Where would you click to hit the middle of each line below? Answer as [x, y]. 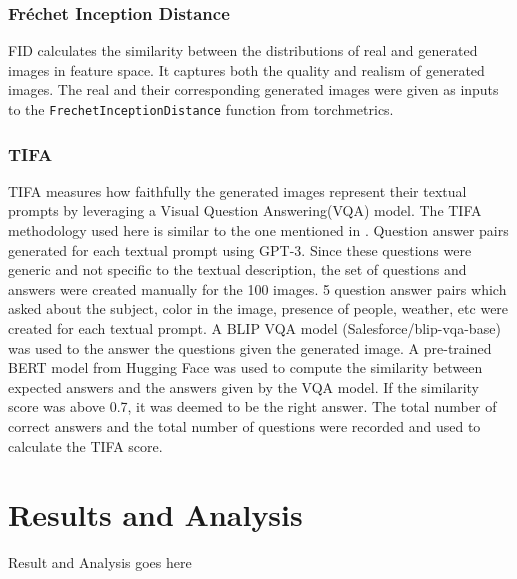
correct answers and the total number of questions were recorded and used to [244, 426]
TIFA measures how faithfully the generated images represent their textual [237, 190]
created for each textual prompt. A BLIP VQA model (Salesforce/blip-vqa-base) [254, 328]
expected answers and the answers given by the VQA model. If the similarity [244, 386]
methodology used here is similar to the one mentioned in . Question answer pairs [258, 230]
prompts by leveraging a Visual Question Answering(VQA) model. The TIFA [245, 210]
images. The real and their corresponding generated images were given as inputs [253, 89]
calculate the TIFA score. [85, 445]
